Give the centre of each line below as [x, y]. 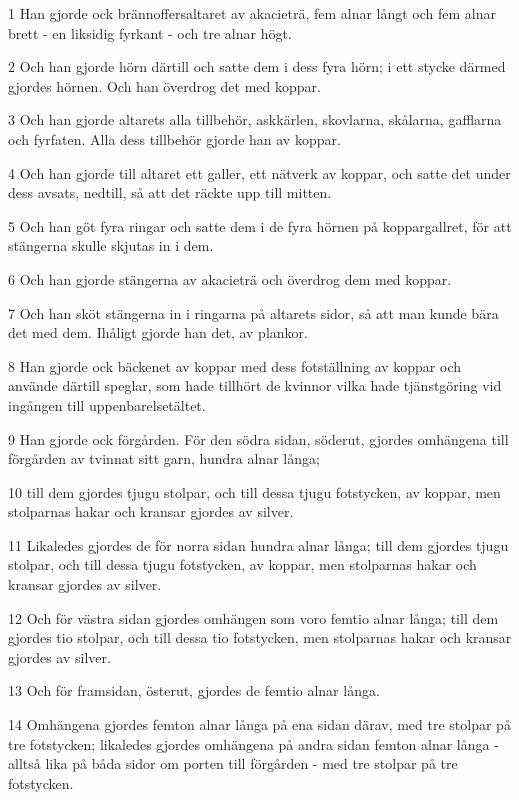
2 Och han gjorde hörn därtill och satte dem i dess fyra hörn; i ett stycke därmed [257, 66]
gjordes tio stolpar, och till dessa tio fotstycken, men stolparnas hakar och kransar [260, 637]
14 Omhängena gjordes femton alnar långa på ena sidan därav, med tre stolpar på [259, 724]
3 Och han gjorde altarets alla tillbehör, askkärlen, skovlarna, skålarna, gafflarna [255, 119]
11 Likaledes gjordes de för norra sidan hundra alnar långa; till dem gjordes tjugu [258, 544]
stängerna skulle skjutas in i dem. [111, 245]
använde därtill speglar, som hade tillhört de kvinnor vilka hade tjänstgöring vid [255, 385]
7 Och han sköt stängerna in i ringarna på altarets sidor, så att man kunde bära [253, 312]
